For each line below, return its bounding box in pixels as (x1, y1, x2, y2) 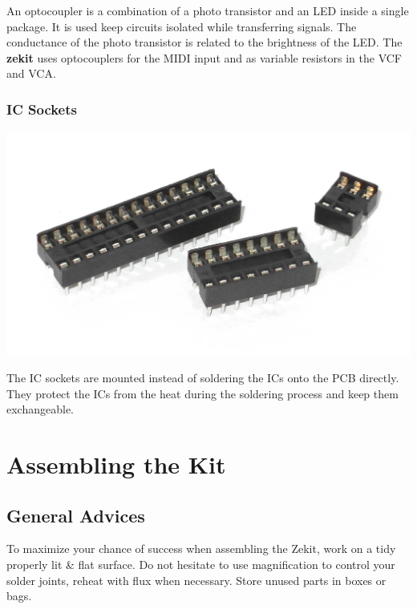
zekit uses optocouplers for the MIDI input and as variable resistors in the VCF (6, 49, 402, 66)
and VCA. (6, 65, 56, 82)
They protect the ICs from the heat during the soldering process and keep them (6, 385, 399, 401)
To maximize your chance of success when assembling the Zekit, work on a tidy (6, 540, 396, 557)
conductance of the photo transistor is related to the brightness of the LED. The (6, 34, 403, 50)
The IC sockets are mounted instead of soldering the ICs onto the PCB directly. (6, 369, 399, 386)
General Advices (6, 502, 145, 527)
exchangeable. (6, 401, 74, 417)
